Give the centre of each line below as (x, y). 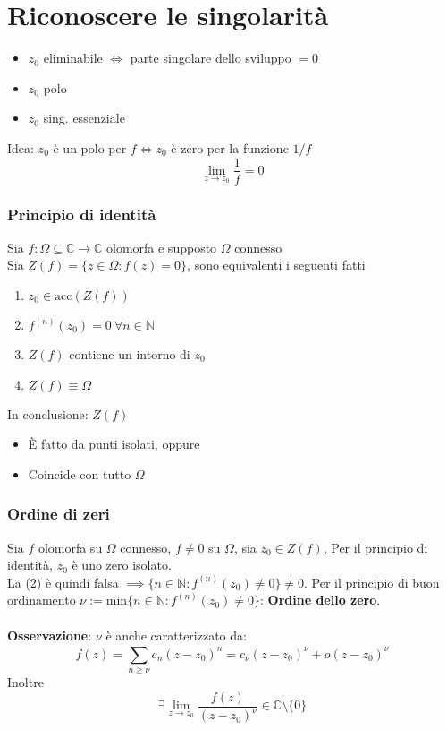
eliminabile (73, 58)
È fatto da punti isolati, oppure (114, 444)
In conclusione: (48, 413)
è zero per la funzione (230, 147)
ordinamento (42, 600)
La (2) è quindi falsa (63, 582)
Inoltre (25, 682)
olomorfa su (70, 547)
